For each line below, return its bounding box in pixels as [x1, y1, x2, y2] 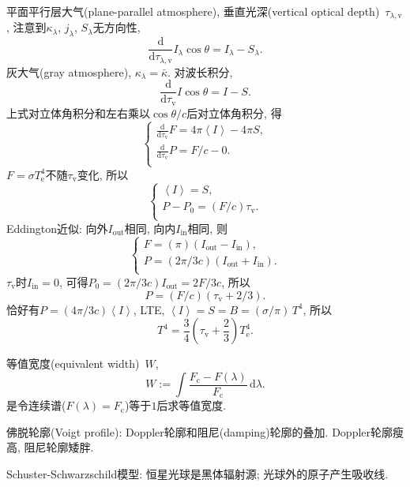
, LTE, [133, 301, 165, 317]
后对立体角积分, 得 [186, 104, 282, 121]
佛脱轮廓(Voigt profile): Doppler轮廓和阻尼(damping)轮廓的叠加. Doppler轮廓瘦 [6, 423, 404, 440]
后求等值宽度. [156, 397, 227, 414]
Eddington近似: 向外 [6, 219, 108, 236]
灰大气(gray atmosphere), [6, 63, 132, 80]
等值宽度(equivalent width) [6, 355, 140, 372]
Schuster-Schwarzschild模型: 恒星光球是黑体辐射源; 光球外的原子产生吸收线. [6, 466, 389, 482]
